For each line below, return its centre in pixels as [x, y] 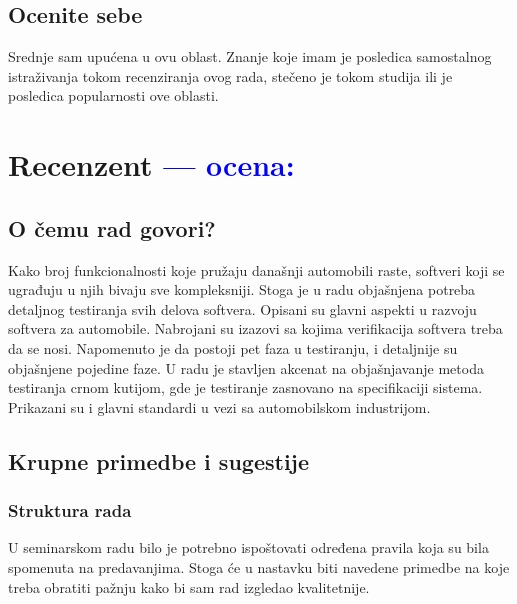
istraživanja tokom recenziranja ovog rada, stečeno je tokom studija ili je [230, 75]
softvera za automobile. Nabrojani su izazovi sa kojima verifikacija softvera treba [255, 328]
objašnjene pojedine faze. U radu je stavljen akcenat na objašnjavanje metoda [246, 367]
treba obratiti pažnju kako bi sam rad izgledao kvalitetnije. [189, 586]
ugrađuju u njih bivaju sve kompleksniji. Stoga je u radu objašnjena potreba [242, 289]
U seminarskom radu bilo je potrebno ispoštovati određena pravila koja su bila [248, 547]
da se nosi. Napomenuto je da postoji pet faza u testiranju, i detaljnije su [233, 347]
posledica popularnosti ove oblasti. [113, 95]
